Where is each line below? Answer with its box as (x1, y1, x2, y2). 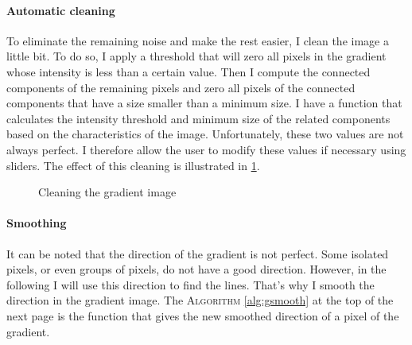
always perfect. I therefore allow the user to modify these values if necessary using (6, 141, 406, 157)
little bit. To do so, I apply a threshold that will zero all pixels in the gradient (6, 48, 387, 64)
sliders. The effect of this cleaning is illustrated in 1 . (6, 157, 260, 173)
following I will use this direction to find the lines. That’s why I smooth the (6, 276, 375, 293)
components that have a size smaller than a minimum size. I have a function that (6, 95, 402, 111)
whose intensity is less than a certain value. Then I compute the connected (6, 63, 371, 79)
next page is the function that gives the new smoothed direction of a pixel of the (6, 307, 399, 324)
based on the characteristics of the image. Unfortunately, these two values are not (6, 126, 404, 142)
